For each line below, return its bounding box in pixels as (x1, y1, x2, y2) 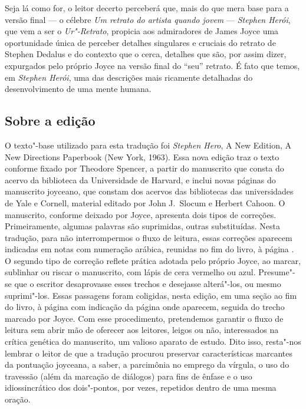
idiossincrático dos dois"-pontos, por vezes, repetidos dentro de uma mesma (5, 381, 277, 394)
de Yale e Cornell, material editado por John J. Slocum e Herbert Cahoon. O (5, 196, 285, 209)
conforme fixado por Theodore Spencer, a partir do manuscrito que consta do (5, 162, 284, 174)
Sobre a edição (5, 111, 96, 130)
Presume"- (258, 266, 295, 278)
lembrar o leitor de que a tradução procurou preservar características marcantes (5, 347, 293, 359)
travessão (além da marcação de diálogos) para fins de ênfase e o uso (5, 370, 252, 382)
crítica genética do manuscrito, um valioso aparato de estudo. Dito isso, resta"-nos (5, 335, 301, 348)
